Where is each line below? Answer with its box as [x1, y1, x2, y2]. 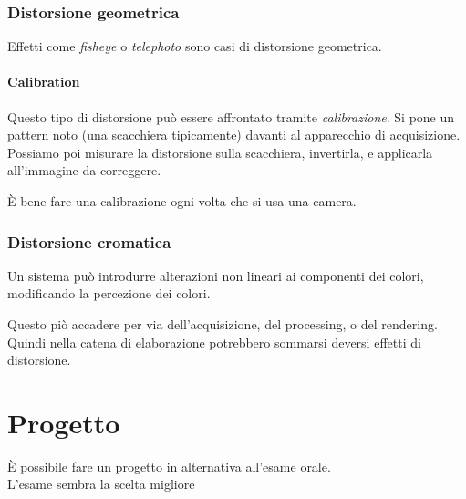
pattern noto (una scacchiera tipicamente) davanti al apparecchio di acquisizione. [7, 125, 461, 144]
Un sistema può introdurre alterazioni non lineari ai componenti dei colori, [7, 265, 424, 285]
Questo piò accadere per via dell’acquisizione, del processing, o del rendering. [7, 314, 438, 333]
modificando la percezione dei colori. [7, 284, 211, 303]
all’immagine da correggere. [7, 161, 161, 180]
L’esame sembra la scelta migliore [7, 474, 195, 494]
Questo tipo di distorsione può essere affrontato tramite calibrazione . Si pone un [7, 107, 455, 126]
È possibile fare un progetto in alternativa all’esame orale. [7, 456, 331, 475]
